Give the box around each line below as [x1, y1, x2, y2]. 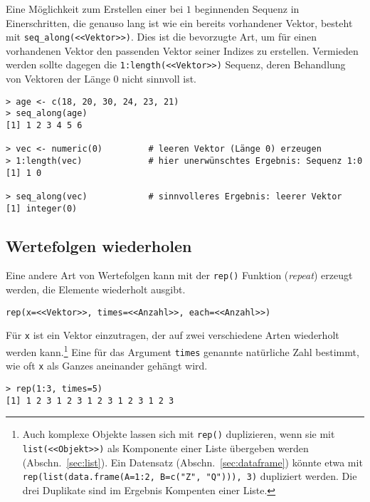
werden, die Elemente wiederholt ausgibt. [6, 282, 186, 297]
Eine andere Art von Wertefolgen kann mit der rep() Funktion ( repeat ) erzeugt [6, 268, 353, 283]
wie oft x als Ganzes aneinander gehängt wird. [6, 358, 208, 373]
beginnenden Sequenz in [194, 1, 300, 16]
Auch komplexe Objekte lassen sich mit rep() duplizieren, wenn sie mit [22, 427, 335, 441]
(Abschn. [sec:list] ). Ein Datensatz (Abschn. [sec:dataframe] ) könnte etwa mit [22, 454, 363, 469]
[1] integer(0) [6, 203, 78, 214]
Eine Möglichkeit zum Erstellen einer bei [6, 1, 184, 16]
